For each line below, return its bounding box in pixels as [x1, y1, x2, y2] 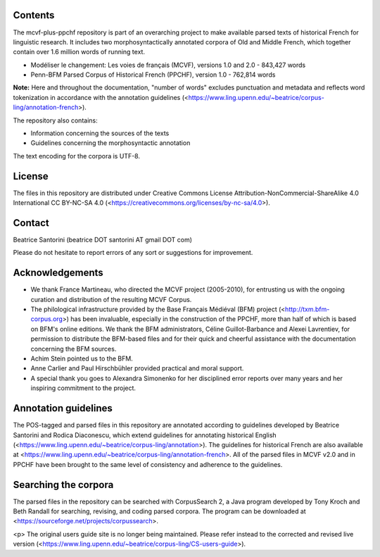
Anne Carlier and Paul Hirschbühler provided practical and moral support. [30, 364, 244, 373]
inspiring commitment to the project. [30, 384, 137, 392]
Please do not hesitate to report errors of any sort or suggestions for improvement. [13, 249, 253, 257]
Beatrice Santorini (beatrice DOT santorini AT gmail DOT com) [13, 236, 193, 244]
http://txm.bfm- [285, 305, 330, 313]
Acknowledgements [13, 267, 103, 279]
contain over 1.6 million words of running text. [13, 48, 146, 56]
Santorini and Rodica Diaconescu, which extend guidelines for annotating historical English [13, 430, 277, 439]
